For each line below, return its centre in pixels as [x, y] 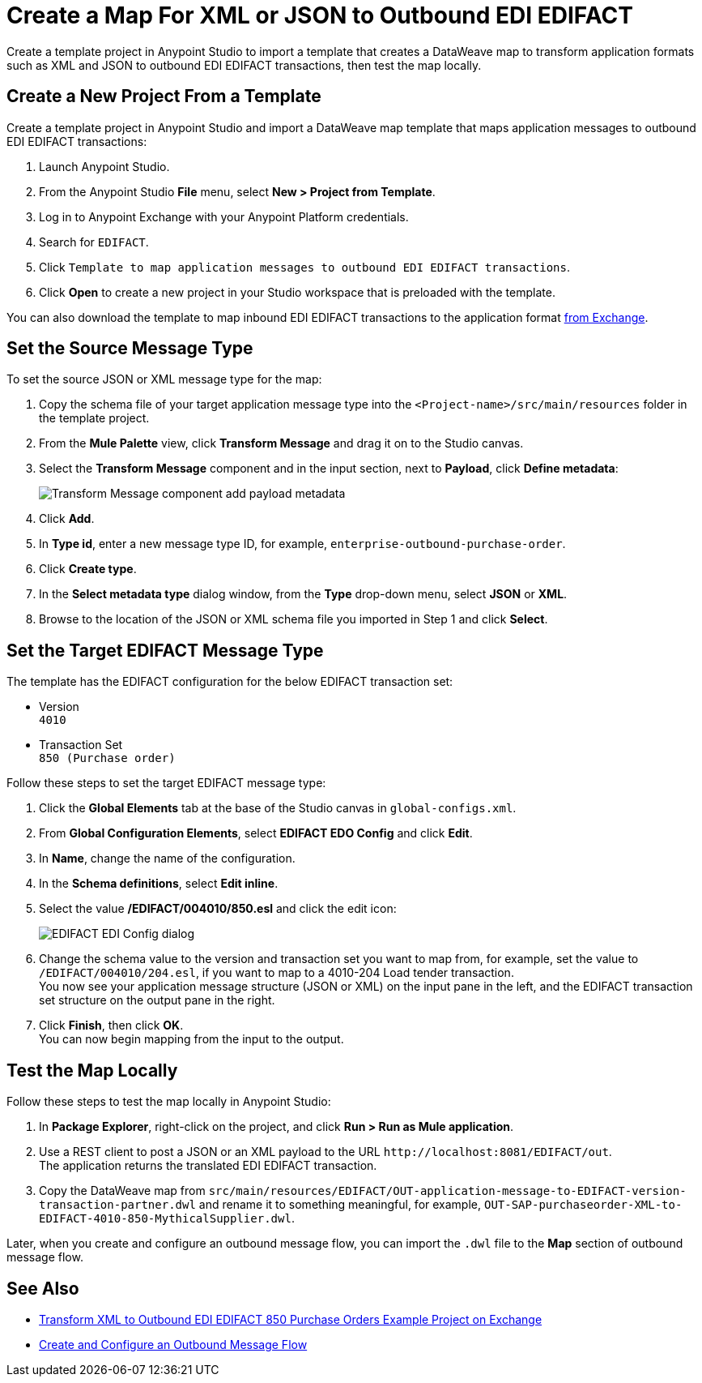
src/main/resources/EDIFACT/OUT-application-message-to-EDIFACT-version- [447, 1191]
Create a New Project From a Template [164, 96]
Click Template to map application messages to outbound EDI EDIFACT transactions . [304, 267]
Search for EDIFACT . [94, 242]
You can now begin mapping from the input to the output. [191, 1039]
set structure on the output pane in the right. [157, 1000]
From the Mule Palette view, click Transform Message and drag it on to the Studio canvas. [281, 443]
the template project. [94, 418]
